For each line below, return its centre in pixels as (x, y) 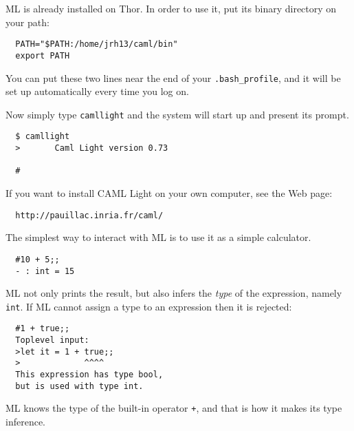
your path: (27, 22)
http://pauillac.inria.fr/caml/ (89, 215)
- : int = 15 (45, 271)
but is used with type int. (79, 386)
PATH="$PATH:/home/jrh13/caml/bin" (97, 44)
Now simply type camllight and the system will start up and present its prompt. (177, 114)
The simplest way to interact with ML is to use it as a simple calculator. (158, 237)
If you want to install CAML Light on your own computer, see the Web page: (169, 193)
